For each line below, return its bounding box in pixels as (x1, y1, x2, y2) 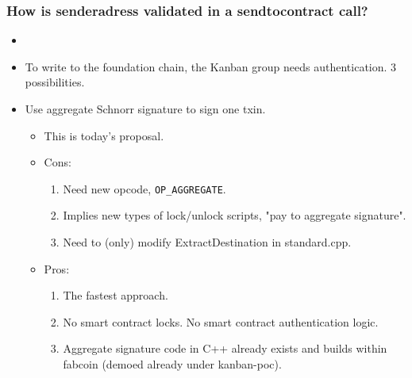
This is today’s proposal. (44, 127, 164, 143)
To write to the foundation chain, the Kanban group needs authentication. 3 (25, 58, 397, 74)
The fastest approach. (63, 287, 168, 304)
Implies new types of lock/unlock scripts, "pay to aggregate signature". (63, 207, 406, 223)
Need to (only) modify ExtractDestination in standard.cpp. (63, 234, 352, 250)
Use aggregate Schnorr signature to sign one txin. (25, 101, 266, 116)
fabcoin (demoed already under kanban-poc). (63, 356, 282, 372)
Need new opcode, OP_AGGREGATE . (63, 180, 226, 197)
